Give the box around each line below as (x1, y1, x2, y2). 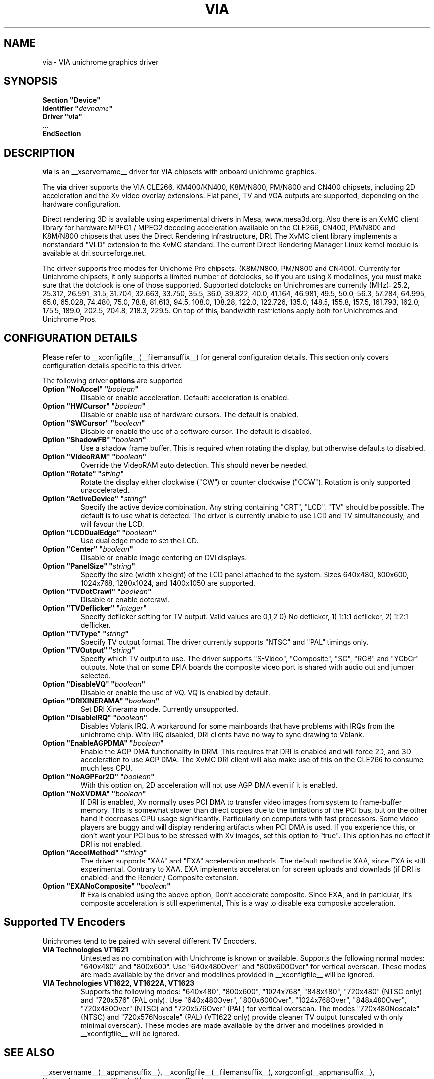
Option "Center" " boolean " (42, 545, 133, 554)
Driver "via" (42, 112, 83, 121)
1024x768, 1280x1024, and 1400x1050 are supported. (80, 579, 255, 588)
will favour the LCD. (80, 520, 144, 529)
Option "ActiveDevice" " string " (42, 494, 147, 503)
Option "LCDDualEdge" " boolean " (42, 528, 157, 537)
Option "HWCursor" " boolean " (42, 402, 146, 411)
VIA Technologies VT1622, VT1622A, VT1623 (42, 978, 195, 987)
